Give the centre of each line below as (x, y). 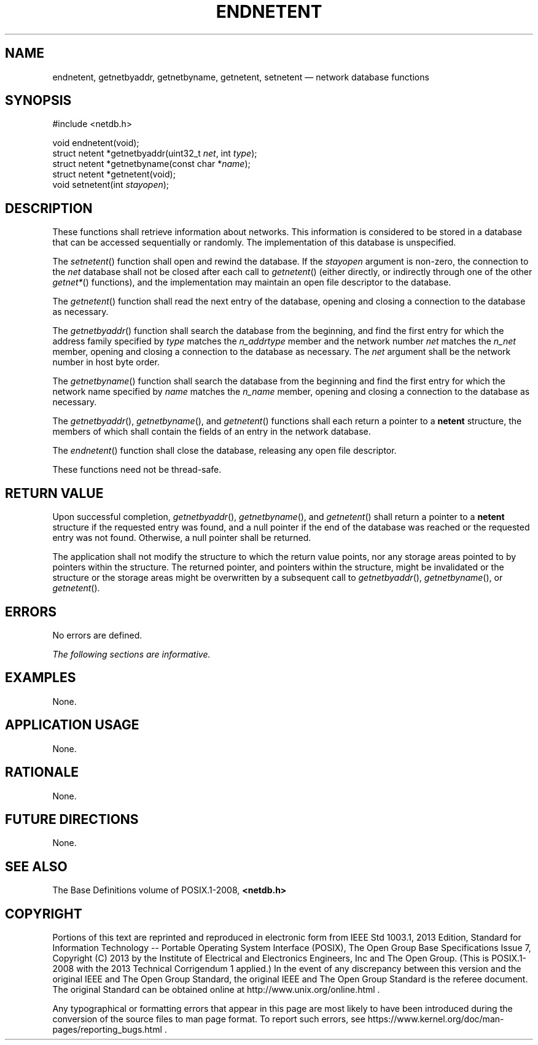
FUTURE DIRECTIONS (72, 819)
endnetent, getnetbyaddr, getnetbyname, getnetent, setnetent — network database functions (241, 77)
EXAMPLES (41, 678)
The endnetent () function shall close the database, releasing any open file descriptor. (224, 451)
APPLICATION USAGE (72, 725)
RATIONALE (42, 772)
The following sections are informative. (131, 654)
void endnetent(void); (96, 143)
